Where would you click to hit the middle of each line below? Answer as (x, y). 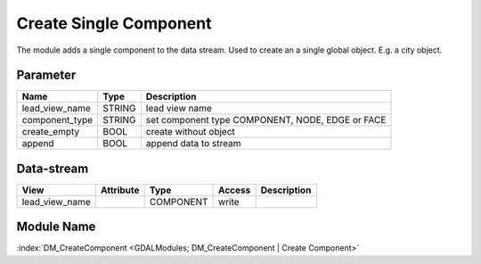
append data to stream (193, 144)
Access (235, 190)
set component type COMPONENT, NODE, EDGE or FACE (266, 120)
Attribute (120, 190)
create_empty (51, 132)
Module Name (56, 227)
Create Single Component (114, 23)
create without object (191, 132)
